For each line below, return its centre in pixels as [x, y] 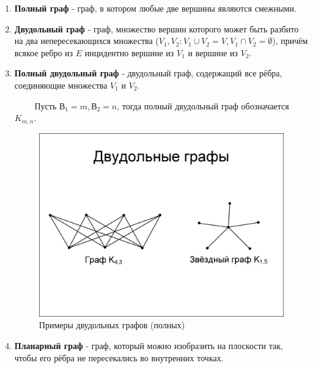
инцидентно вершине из [129, 52]
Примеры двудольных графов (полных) [112, 325]
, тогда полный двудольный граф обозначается [203, 105]
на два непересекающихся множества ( [87, 41]
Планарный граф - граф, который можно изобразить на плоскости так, [149, 345]
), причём [290, 41]
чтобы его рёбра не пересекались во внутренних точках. [119, 357]
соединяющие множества [61, 85]
